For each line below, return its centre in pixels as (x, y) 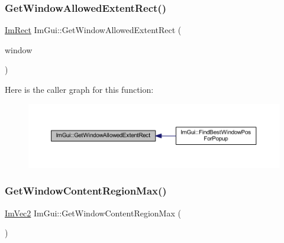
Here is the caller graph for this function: (79, 89)
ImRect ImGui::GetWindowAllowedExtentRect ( (93, 30)
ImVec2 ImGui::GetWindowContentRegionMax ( (93, 213)
